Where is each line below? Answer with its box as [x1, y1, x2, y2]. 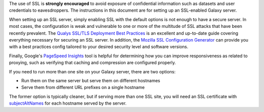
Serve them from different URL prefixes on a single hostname [21, 85, 145, 90]
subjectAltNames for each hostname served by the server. [9, 100, 127, 106]
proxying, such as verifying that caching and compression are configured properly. [9, 60, 176, 66]
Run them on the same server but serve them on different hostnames [21, 77, 160, 83]
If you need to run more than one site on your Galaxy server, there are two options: [9, 68, 176, 74]
